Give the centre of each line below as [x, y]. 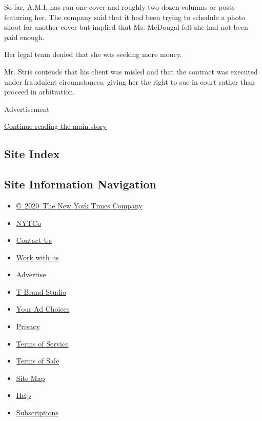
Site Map [31, 378]
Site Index [32, 154]
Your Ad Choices [43, 309]
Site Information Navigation [80, 184]
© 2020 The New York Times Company [79, 205]
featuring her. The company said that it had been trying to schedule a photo [125, 17]
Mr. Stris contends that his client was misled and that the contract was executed [131, 71]
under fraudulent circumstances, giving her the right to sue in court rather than [130, 81]
